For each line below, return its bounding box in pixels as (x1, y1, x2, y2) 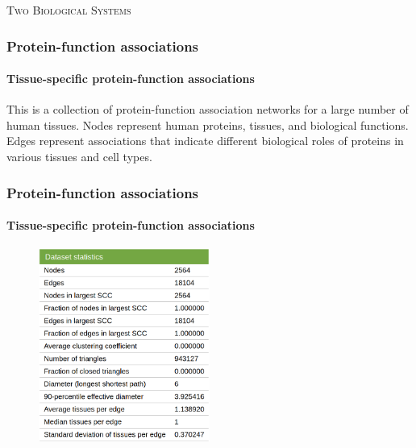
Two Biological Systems (6, 2, 131, 18)
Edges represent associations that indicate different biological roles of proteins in (6, 132, 404, 149)
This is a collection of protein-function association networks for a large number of (6, 101, 409, 118)
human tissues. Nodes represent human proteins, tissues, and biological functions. (6, 116, 409, 133)
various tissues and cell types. (6, 148, 152, 165)
